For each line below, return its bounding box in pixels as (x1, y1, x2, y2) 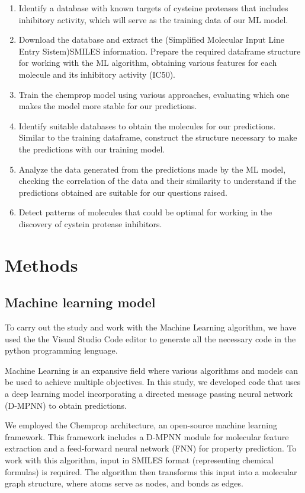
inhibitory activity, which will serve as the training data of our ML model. (18, 13, 288, 26)
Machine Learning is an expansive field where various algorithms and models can (5, 364, 298, 376)
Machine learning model (5, 293, 156, 311)
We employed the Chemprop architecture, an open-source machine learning (5, 419, 277, 431)
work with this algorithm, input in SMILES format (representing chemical (5, 454, 274, 466)
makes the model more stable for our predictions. (18, 100, 197, 112)
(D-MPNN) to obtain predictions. (5, 399, 127, 411)
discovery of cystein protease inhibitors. (18, 217, 162, 230)
